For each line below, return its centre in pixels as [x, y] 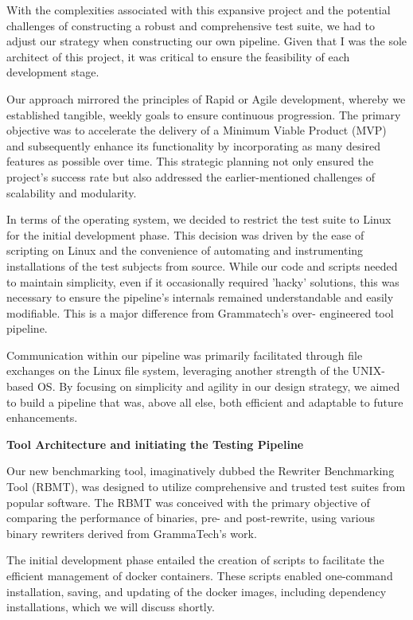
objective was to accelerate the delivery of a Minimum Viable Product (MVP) [197, 130]
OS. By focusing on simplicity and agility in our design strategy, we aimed [218, 386]
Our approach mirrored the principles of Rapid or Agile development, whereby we [206, 98]
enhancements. [42, 417]
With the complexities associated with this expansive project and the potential [199, 10]
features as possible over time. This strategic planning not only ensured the [190, 161]
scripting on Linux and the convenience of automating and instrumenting [185, 250]
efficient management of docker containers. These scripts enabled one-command [200, 575]
